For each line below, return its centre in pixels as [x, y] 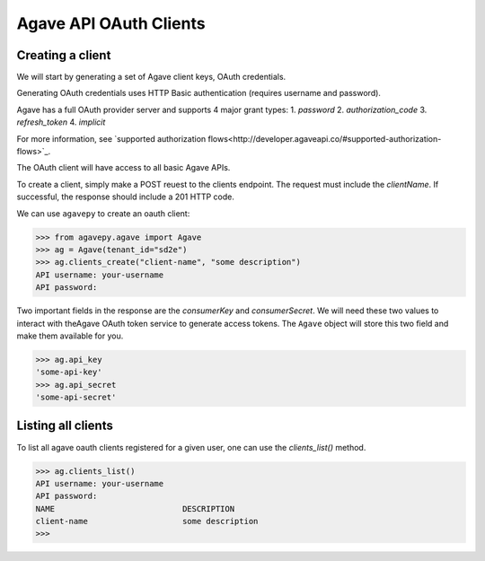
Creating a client [64, 55]
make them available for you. [70, 336]
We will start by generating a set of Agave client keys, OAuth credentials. [151, 77]
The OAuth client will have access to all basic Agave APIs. [123, 168]
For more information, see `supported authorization [111, 138]
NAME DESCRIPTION [135, 508]
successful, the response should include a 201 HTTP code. [126, 197]
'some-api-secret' [76, 398]
